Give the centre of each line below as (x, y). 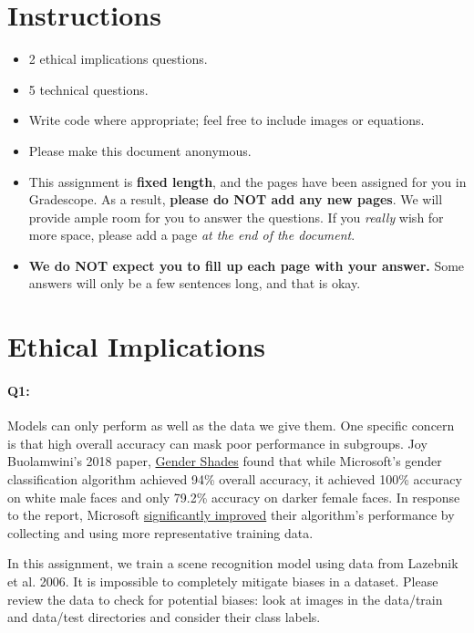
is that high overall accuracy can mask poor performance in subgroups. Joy (217, 443)
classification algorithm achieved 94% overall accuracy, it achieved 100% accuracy (235, 479)
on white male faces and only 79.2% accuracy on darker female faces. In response (234, 497)
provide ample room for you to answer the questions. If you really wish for (236, 217)
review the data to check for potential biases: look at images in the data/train (225, 599)
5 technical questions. (88, 89)
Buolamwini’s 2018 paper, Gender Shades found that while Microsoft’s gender (225, 461)
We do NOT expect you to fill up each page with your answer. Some (247, 265)
